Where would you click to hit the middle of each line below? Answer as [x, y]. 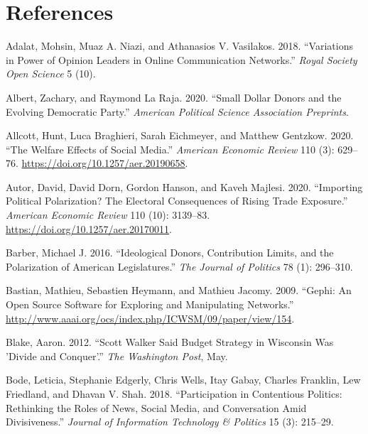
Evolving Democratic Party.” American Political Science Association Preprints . [177, 111]
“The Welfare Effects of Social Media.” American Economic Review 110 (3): [170, 149]
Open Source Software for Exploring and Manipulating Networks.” [150, 304]
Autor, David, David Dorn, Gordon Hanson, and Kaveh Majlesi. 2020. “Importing [184, 186]
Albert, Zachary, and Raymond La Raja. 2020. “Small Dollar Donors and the [174, 97]
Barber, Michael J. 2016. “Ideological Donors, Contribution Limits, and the [170, 253]
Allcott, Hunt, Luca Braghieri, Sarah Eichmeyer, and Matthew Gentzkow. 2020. [180, 135]
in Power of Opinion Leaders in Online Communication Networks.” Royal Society [182, 59]
